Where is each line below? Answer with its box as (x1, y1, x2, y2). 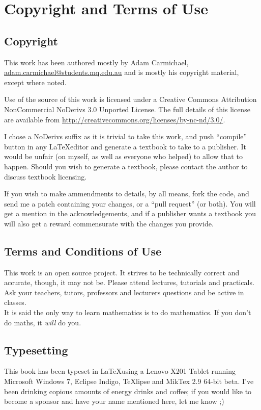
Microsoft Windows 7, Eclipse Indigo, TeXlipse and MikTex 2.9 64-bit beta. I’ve (4, 376, 254, 387)
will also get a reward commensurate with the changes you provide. (4, 218, 214, 228)
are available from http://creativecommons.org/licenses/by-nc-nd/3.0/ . (4, 114, 225, 124)
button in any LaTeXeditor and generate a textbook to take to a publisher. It (4, 141, 247, 151)
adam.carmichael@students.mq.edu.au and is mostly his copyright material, (4, 67, 239, 78)
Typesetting (4, 342, 68, 357)
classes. (4, 297, 26, 307)
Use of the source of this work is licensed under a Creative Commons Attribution (4, 94, 257, 105)
